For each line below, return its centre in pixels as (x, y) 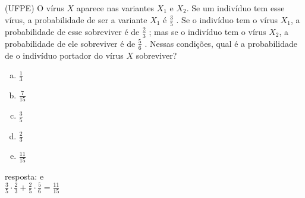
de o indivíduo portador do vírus (64, 55)
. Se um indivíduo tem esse (235, 8)
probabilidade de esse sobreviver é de (72, 31)
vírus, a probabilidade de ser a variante (76, 19)
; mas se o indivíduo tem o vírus (207, 31)
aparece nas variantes (115, 8)
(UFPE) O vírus (34, 8)
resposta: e (24, 176)
